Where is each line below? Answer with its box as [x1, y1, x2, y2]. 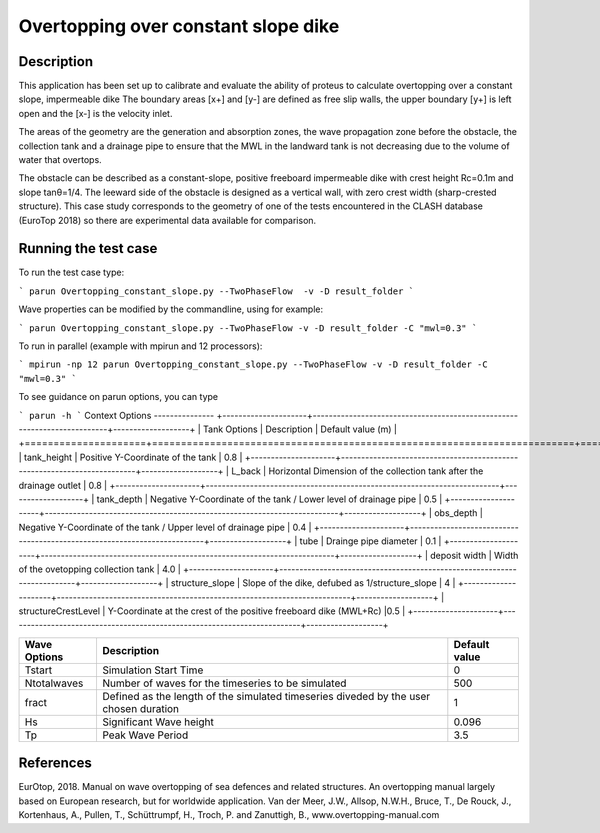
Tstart [24, 663, 53, 677]
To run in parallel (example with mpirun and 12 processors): [18, 340, 263, 352]
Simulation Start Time [101, 663, 204, 677]
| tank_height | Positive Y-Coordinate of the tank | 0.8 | [18, 451, 243, 463]
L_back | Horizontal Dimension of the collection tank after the [231, 465, 484, 477]
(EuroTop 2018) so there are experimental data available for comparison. [18, 214, 317, 226]
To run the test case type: [18, 266, 125, 279]
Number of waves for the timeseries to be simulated [101, 676, 347, 690]
